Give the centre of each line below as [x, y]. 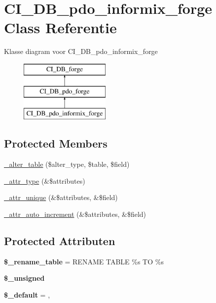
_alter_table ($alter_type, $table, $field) [67, 164]
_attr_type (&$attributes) [45, 180]
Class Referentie [60, 27]
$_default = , [27, 294]
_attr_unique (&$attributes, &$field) [61, 197]
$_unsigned [24, 278]
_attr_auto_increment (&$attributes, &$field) [75, 214]
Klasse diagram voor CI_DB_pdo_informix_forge [81, 51]
